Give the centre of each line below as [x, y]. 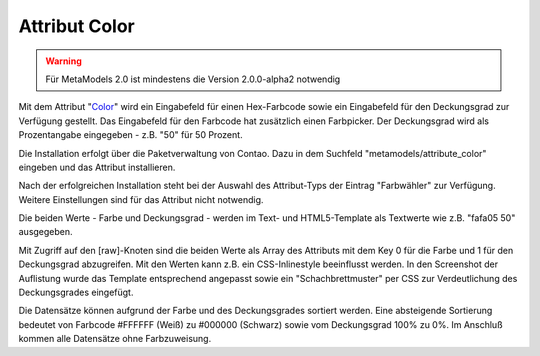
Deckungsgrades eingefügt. [76, 292]
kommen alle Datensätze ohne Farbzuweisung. [115, 339]
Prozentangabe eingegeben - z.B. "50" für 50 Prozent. [131, 135]
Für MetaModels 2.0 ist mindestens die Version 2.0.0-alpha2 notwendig [193, 79]
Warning [63, 61]
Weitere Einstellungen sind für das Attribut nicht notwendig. [141, 199]
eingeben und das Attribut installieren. [97, 167]
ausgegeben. [46, 232]
